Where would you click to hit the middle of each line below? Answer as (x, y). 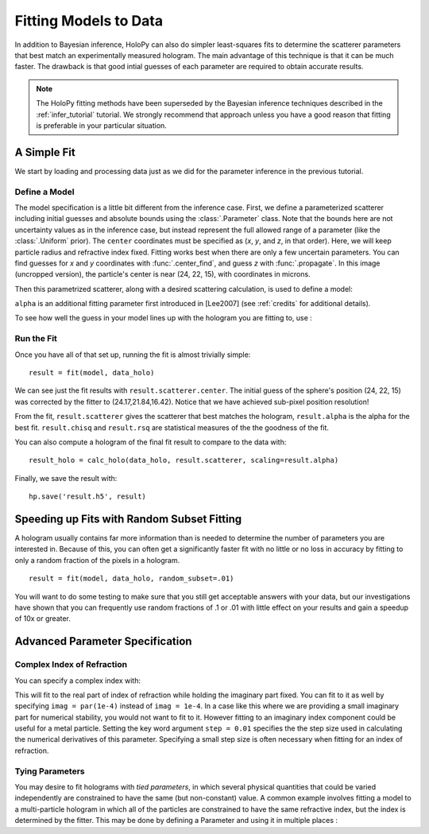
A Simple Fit (45, 152)
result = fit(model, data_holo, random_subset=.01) (131, 579)
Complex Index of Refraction (71, 665)
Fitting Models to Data (89, 21)
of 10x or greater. (43, 619)
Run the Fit (36, 339)
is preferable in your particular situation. (101, 125)
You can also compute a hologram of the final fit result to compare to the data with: (151, 442)
